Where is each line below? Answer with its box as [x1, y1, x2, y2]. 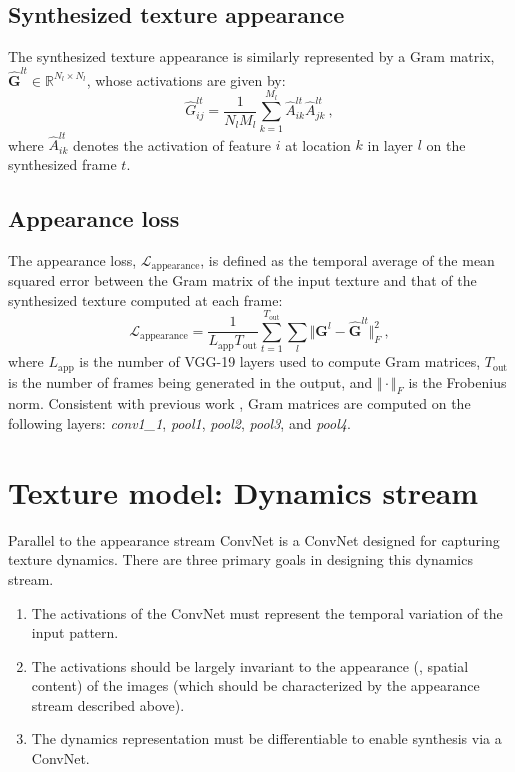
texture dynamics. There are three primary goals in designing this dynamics [8, 549, 473, 570]
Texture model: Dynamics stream [8, 471, 479, 512]
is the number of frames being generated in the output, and [8, 371, 373, 392]
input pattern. [31, 622, 119, 643]
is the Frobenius [408, 371, 507, 392]
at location [285, 134, 351, 155]
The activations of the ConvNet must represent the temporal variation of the [31, 602, 503, 623]
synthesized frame [8, 153, 117, 174]
